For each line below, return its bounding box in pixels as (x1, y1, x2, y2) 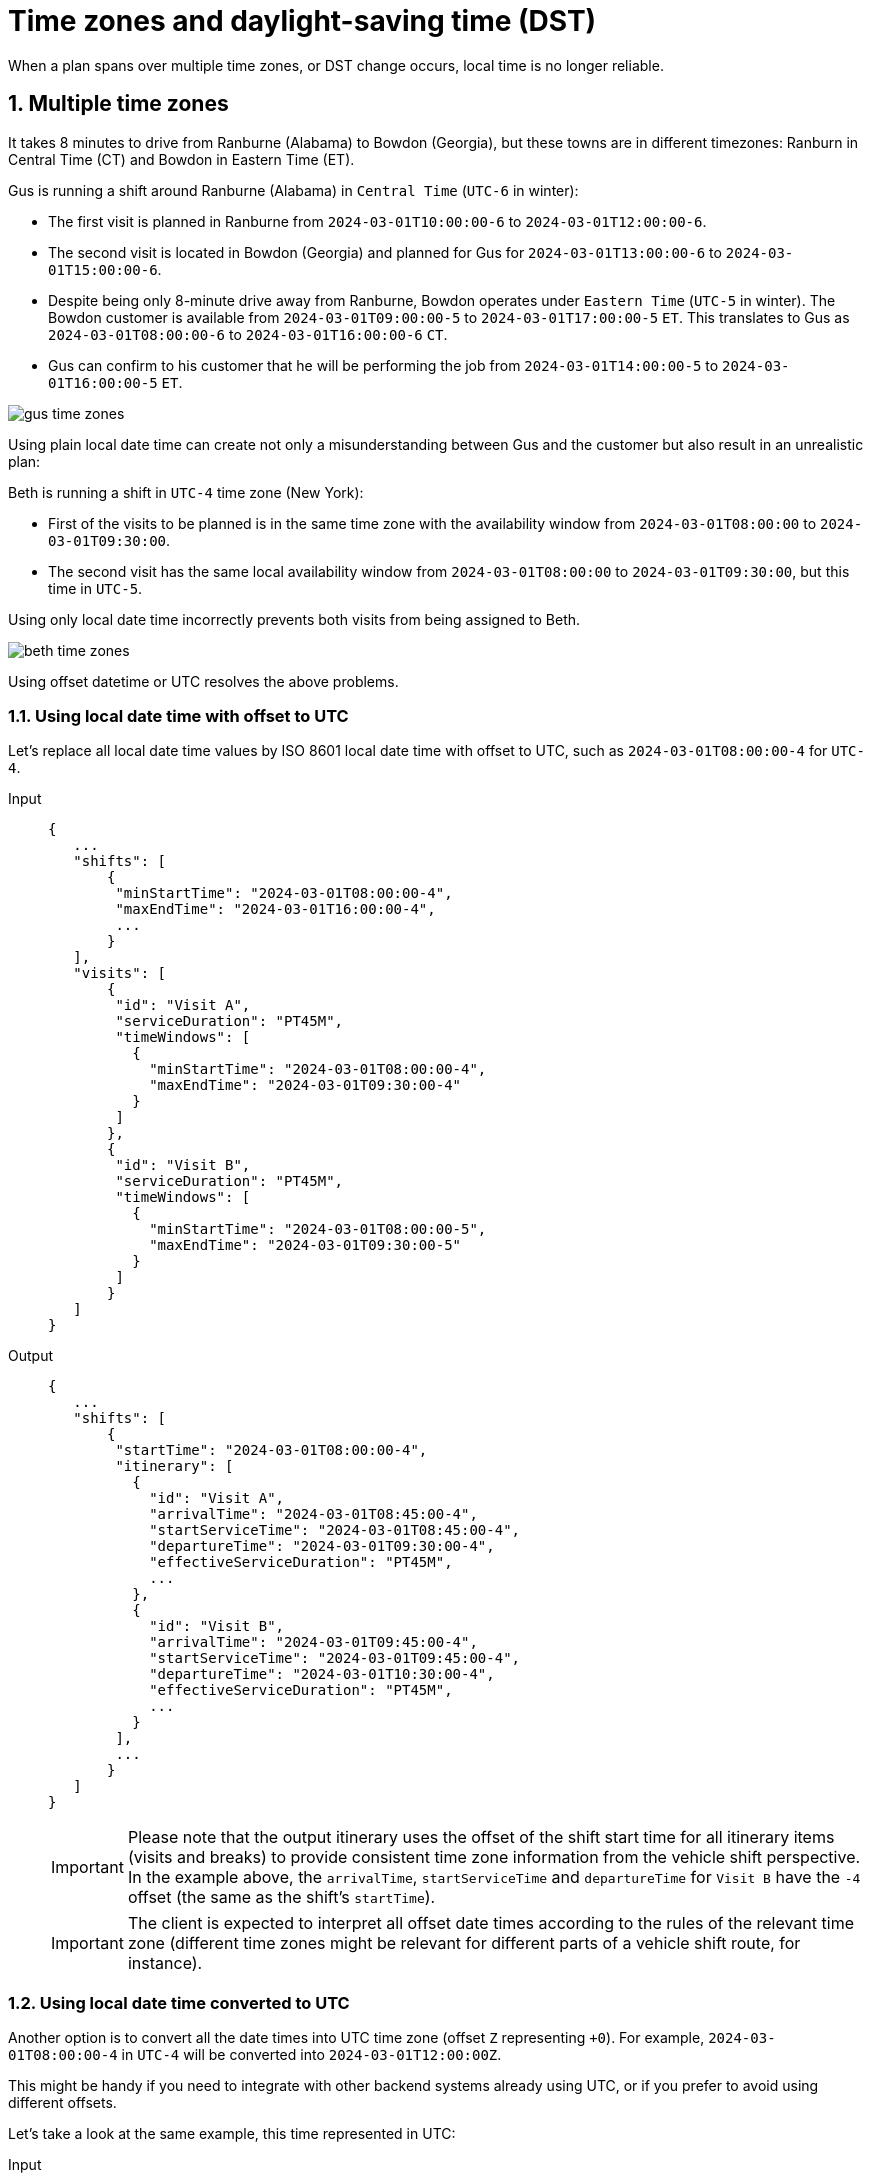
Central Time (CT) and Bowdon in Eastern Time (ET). (8, 150, 355, 168)
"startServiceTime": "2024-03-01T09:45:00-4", (149, 1650, 521, 1667)
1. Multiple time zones (8, 91, 229, 117)
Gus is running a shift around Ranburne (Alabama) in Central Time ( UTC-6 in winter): (8, 181, 579, 199)
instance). (127, 1953, 203, 1974)
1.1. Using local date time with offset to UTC (8, 705, 349, 726)
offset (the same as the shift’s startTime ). (127, 1887, 436, 1908)
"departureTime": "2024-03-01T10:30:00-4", (149, 1666, 495, 1683)
